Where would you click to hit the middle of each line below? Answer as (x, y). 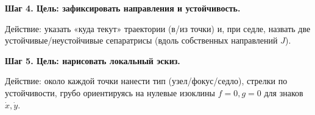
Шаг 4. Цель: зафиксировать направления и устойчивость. (123, 8)
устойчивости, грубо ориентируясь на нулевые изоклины (110, 92)
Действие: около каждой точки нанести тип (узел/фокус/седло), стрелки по (146, 81)
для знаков (284, 92)
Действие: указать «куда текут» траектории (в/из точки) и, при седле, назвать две (158, 28)
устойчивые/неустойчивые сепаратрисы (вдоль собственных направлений (141, 40)
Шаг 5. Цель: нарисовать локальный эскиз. (93, 60)
